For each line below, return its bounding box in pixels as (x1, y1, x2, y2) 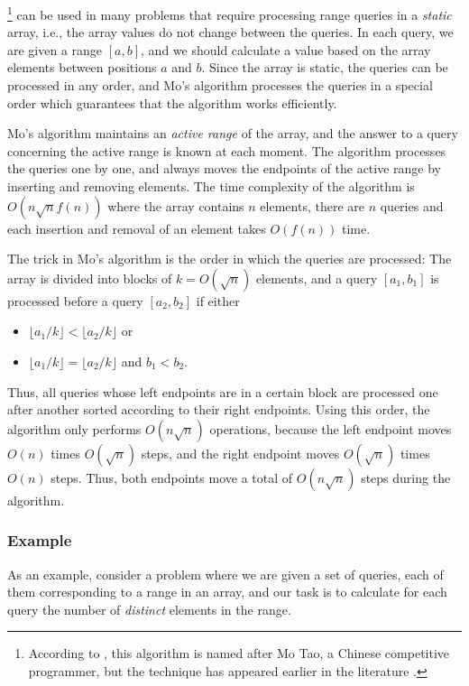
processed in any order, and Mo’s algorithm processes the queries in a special (7, 76, 433, 95)
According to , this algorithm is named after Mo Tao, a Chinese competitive (28, 644, 450, 663)
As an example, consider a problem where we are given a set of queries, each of (7, 564, 444, 583)
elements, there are (260, 196, 364, 215)
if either (196, 291, 240, 310)
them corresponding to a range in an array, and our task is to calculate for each (7, 582, 447, 601)
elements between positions (7, 58, 157, 77)
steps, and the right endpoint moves (141, 443, 340, 462)
